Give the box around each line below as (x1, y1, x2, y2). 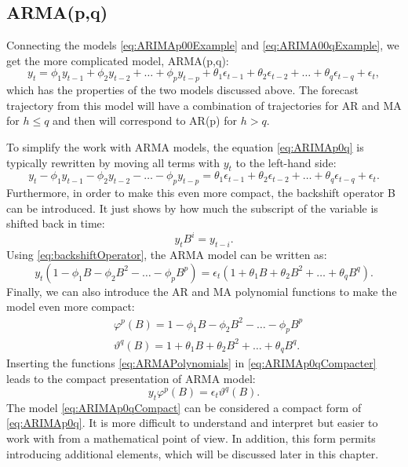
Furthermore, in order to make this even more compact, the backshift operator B (6, 184, 395, 201)
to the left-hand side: (235, 154, 337, 170)
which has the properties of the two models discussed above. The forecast (6, 82, 359, 98)
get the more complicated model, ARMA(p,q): (6, 52, 229, 68)
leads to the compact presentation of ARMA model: (6, 370, 256, 386)
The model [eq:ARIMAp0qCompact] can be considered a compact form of (6, 399, 362, 415)
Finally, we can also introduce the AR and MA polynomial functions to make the (6, 283, 397, 299)
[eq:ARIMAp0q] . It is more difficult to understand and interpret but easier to (6, 414, 378, 431)
